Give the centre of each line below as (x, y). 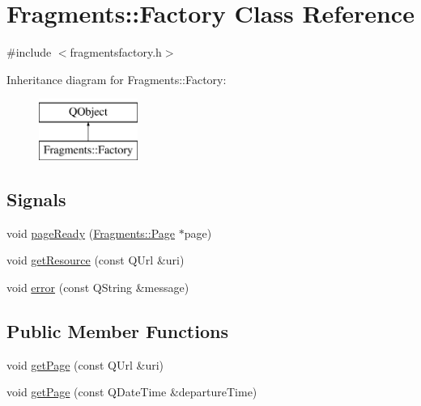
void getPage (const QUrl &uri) (85, 364)
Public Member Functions (117, 330)
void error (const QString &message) (98, 287)
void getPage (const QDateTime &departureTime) (132, 392)
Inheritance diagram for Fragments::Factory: (117, 79)
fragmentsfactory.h (116, 52)
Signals (36, 199)
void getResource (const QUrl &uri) (96, 260)
